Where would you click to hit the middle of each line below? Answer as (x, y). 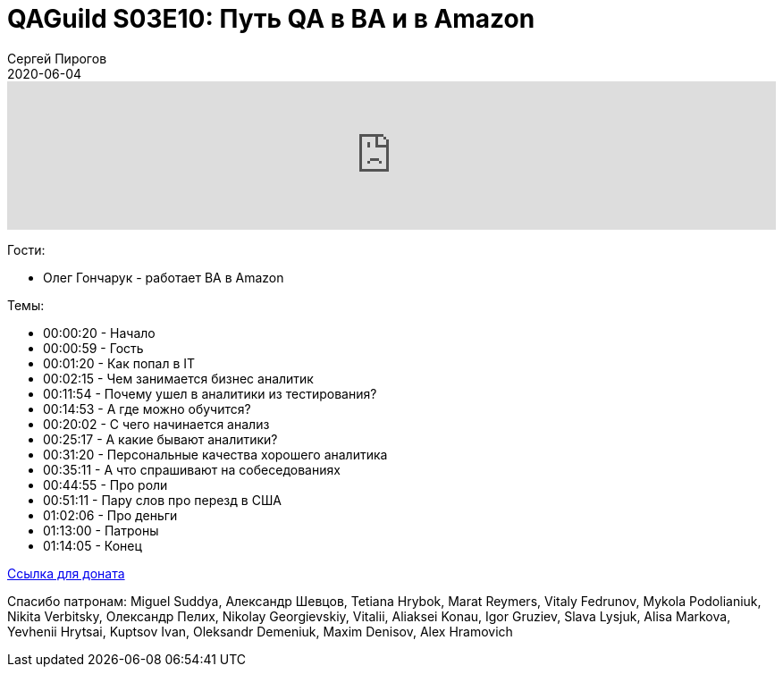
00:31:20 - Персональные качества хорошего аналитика (215, 454)
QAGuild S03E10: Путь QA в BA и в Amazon (271, 19)
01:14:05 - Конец (93, 545)
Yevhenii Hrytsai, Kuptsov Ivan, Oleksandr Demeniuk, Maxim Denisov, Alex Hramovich (260, 631)
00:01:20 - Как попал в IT (119, 363)
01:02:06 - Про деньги (110, 515)
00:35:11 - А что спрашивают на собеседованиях (192, 469)
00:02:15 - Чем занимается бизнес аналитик (178, 378)
